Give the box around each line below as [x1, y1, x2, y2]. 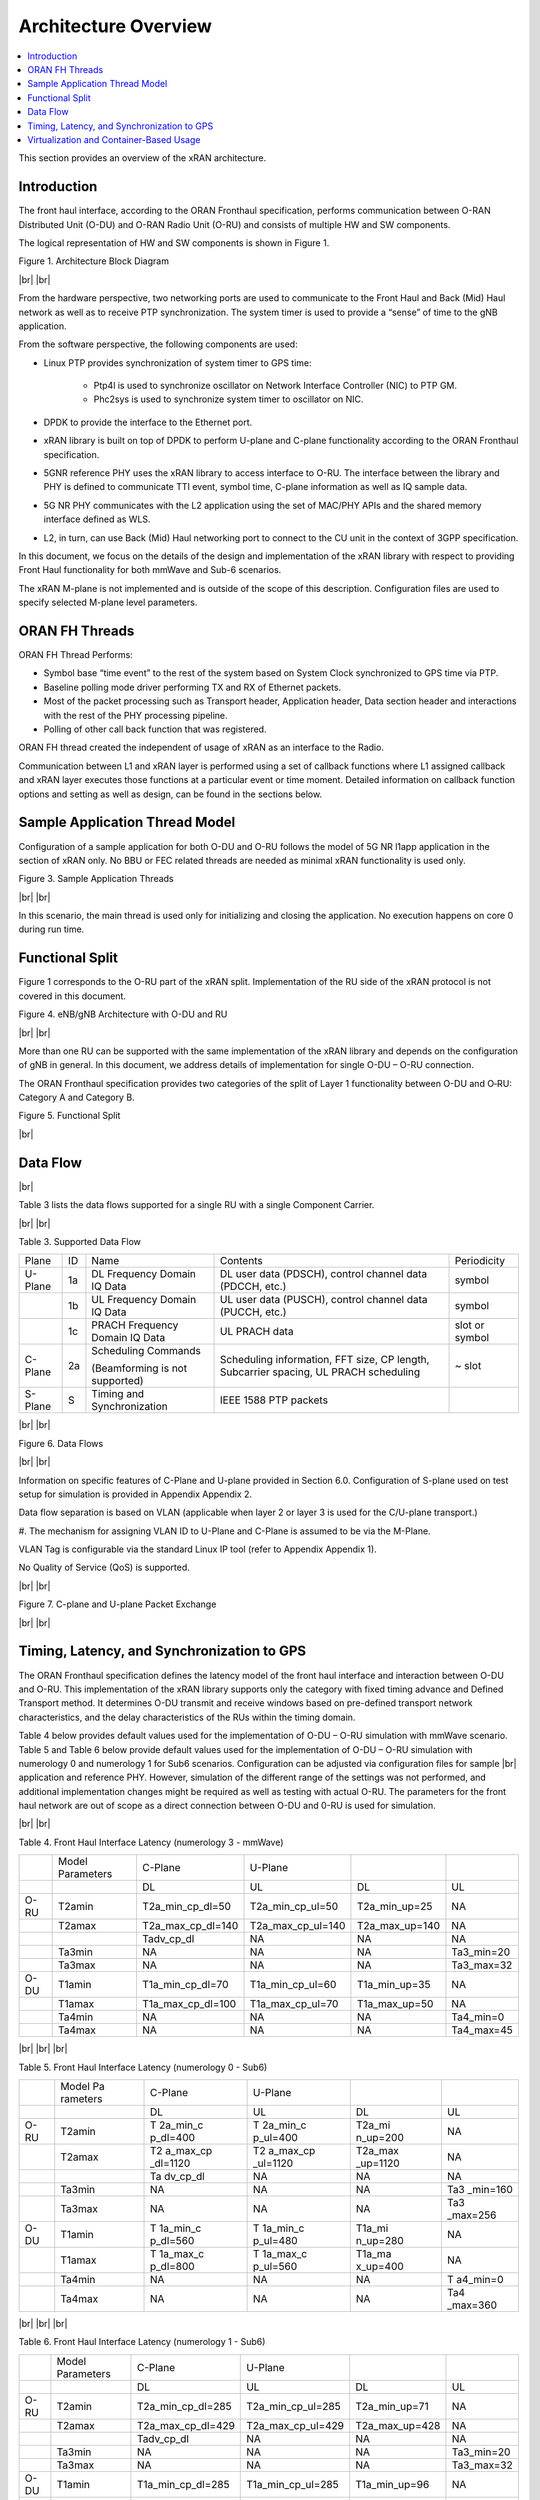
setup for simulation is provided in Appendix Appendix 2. [18, 1488, 253, 1500]
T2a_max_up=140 [356, 1919, 440, 1933]
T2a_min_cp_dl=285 [136, 2399, 232, 2413]
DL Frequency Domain [91, 1267, 197, 1281]
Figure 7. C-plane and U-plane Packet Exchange [18, 1598, 217, 1610]
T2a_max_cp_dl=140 [141, 1919, 239, 1933]
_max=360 [446, 2298, 497, 2312]
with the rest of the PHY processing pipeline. [43, 709, 229, 721]
